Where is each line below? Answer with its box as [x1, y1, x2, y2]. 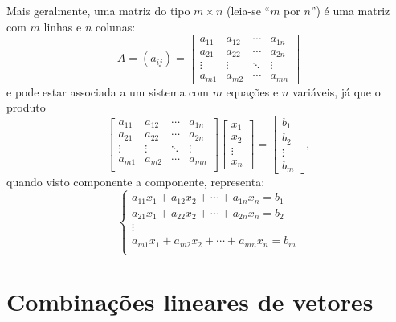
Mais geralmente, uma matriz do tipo [6, 2, 190, 18]
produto [6, 99, 46, 116]
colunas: [95, 18, 136, 35]
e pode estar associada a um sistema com [6, 83, 209, 100]
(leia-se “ [227, 2, 271, 18]
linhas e [43, 18, 82, 35]
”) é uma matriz [310, 2, 390, 18]
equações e [226, 83, 279, 100]
